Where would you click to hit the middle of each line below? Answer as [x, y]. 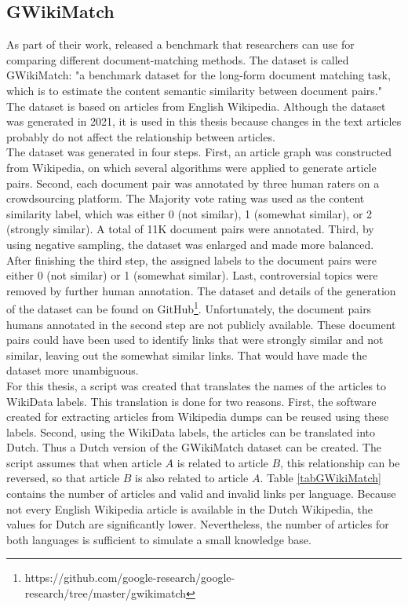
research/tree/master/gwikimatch [106, 593]
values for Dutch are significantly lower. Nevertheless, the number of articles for [198, 524]
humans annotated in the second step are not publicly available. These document [201, 324]
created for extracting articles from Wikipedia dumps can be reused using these [198, 417]
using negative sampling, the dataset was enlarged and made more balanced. [190, 244]
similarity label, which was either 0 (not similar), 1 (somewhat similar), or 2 [189, 213]
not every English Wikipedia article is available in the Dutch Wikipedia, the [189, 508]
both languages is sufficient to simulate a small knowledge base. [159, 539]
